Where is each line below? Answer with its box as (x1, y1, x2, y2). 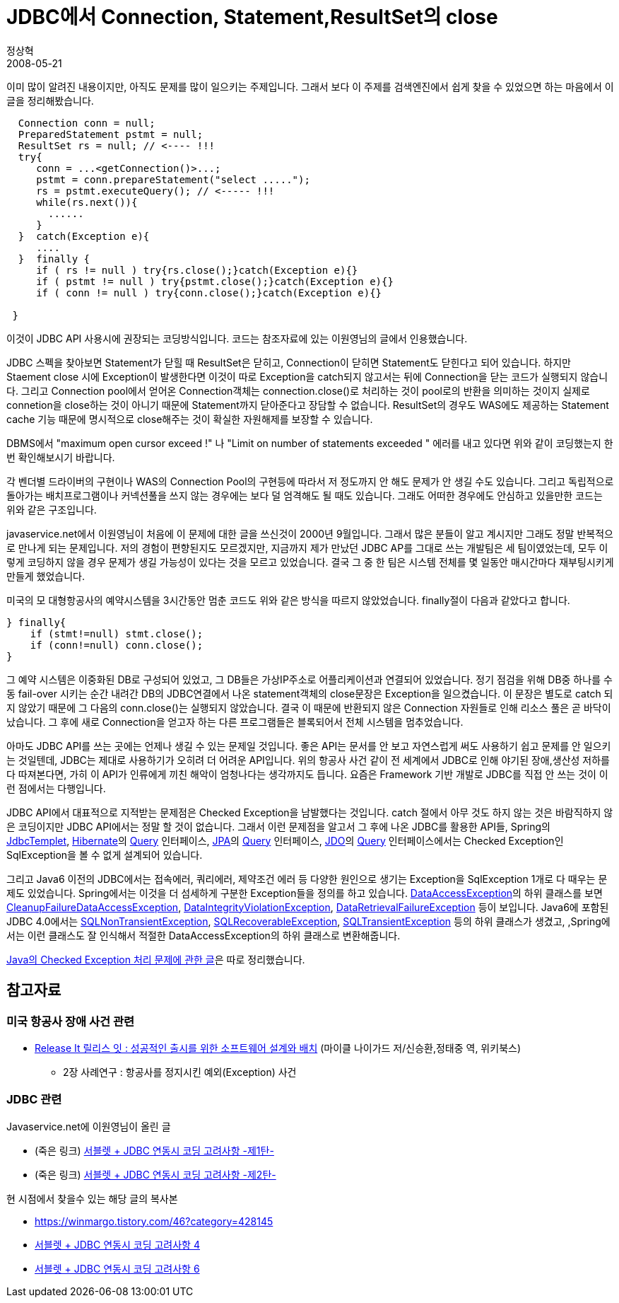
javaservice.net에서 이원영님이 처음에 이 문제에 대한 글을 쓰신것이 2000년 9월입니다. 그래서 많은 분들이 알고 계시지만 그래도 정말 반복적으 (6, 527, 613, 540)
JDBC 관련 (6, 1092, 62, 1107)
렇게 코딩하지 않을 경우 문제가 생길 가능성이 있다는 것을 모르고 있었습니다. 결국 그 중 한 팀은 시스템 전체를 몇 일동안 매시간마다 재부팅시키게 (6, 555, 614, 568)
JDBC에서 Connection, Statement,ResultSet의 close (6, 5, 498, 29)
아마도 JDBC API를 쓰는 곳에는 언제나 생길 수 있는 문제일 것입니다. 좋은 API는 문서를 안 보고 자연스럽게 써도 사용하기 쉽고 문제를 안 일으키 (6, 739, 611, 752)
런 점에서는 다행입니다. (6, 782, 106, 794)
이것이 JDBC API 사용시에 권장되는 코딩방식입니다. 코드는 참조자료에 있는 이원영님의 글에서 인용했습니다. (6, 332, 468, 344)
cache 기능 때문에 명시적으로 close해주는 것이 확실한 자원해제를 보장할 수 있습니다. (6, 412, 373, 425)
